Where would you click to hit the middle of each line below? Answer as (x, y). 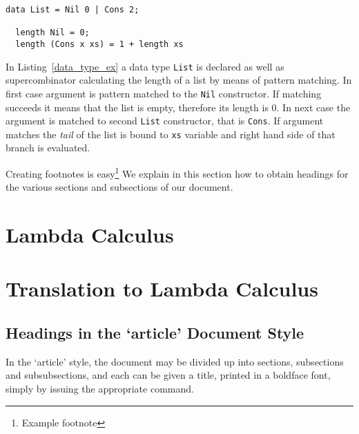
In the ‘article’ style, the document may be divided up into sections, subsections (175, 361)
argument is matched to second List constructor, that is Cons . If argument (165, 121)
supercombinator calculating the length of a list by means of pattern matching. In (179, 80)
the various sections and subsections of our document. (119, 187)
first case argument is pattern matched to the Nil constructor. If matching (164, 93)
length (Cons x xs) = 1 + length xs (99, 44)
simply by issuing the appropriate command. (100, 389)
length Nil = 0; (52, 33)
